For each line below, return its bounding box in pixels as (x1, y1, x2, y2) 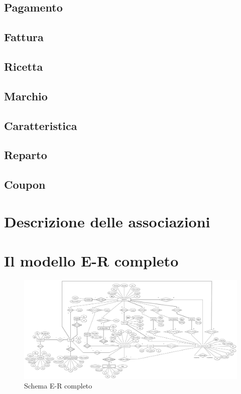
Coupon (4, 177, 46, 192)
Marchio (4, 88, 48, 103)
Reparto (4, 147, 47, 163)
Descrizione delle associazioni (4, 211, 210, 231)
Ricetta (4, 58, 43, 74)
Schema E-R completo (24, 380, 92, 391)
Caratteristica (4, 117, 77, 133)
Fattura (4, 29, 44, 45)
